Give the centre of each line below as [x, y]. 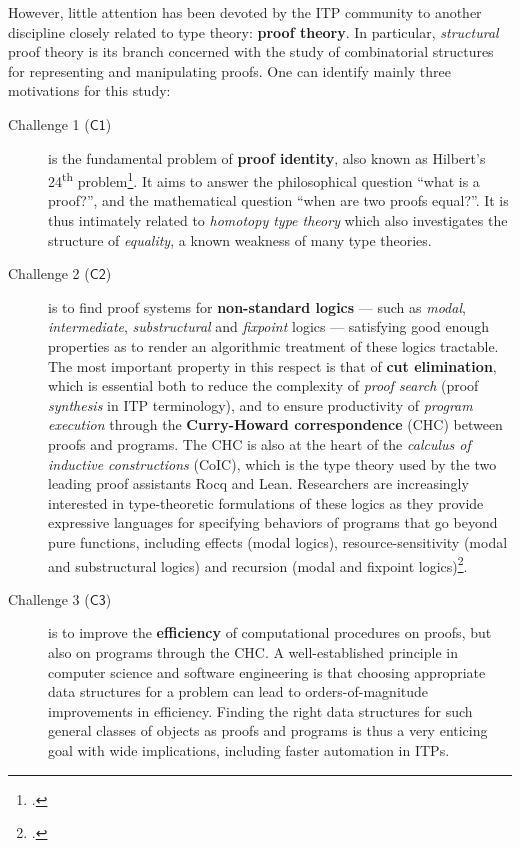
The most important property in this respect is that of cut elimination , [272, 365]
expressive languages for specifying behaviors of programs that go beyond [273, 522]
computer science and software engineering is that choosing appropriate [267, 671]
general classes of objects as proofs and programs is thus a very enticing [268, 730]
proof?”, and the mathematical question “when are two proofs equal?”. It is [278, 200]
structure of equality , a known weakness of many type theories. [240, 239]
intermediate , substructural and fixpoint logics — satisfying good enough [269, 326]
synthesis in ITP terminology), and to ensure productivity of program [260, 404]
